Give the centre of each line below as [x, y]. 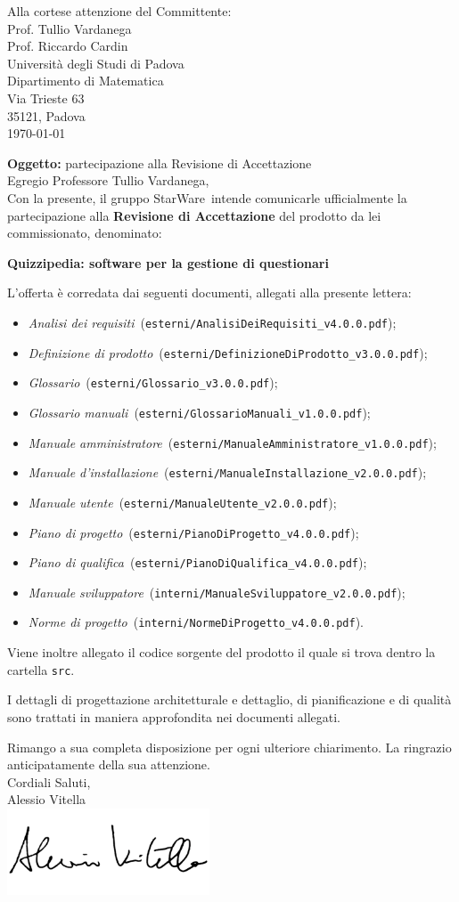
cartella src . [41, 669]
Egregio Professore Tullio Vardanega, [108, 180]
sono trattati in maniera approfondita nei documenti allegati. [174, 716]
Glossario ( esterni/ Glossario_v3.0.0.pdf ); [153, 382]
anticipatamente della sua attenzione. [109, 764]
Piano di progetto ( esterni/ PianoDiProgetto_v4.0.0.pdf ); [193, 532]
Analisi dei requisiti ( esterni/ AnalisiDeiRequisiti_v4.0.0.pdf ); [212, 322]
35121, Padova [46, 115]
